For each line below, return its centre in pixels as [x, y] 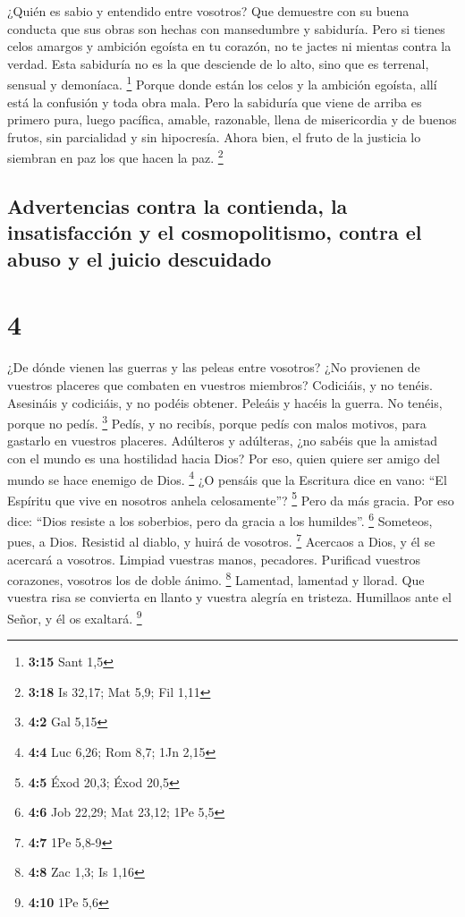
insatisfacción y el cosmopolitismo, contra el [215, 232]
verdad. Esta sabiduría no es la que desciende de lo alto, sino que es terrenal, [218, 63]
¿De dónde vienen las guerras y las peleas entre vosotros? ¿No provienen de [214, 367]
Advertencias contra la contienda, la [178, 206]
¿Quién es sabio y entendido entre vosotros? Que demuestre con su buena [208, 11]
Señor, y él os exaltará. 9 [75, 617]
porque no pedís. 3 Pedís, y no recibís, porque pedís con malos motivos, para [217, 422]
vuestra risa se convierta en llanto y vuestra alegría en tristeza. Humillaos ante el [229, 597]
